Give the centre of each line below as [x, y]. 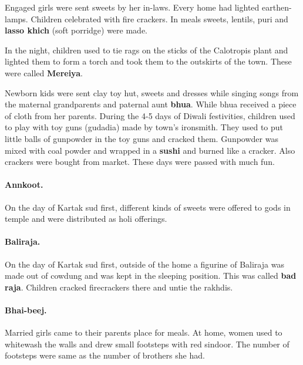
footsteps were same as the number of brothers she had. [105, 355]
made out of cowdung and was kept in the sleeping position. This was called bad [151, 276]
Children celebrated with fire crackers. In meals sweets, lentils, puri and [159, 18]
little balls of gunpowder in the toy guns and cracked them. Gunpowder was [142, 138]
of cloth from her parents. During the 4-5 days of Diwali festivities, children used [150, 115]
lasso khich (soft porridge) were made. [76, 30]
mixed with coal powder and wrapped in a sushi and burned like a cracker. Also [150, 150]
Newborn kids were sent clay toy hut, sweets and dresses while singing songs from [152, 92]
